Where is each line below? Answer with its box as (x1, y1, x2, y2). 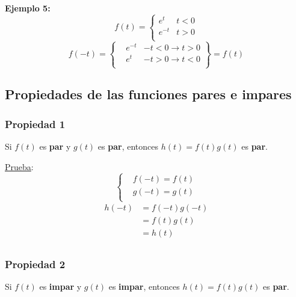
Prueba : (5, 160, 34, 173)
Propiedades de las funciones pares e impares (5, 85, 292, 103)
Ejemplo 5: (5, 2, 51, 14)
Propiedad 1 (5, 116, 66, 131)
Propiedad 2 (5, 256, 66, 271)
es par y (39, 140, 71, 153)
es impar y (39, 280, 82, 293)
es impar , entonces (108, 280, 180, 293)
